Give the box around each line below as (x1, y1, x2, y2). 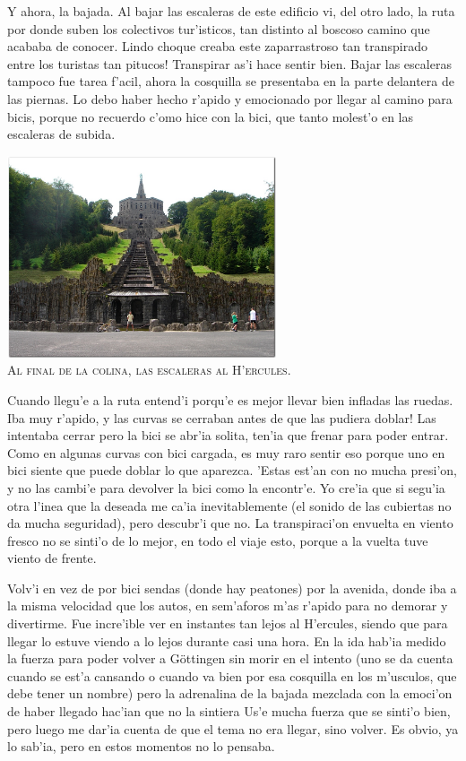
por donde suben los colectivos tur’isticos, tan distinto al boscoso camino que (7, 19, 430, 38)
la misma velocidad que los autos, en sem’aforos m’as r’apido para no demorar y (7, 596, 448, 615)
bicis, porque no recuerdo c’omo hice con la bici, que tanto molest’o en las (7, 107, 413, 125)
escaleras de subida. (7, 125, 116, 143)
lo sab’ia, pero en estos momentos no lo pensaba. (7, 737, 275, 756)
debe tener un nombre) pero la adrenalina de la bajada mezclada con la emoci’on (7, 684, 453, 703)
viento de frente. (7, 549, 97, 567)
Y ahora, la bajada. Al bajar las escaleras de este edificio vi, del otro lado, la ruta (7, 2, 455, 20)
